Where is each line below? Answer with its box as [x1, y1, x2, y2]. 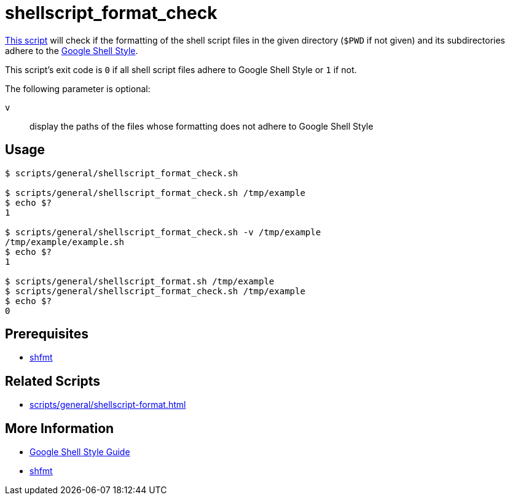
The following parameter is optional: [5, 83, 151, 94]
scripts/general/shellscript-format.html [29, 399, 186, 410]
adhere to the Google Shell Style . [5, 45, 138, 56]
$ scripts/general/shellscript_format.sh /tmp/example [5, 276, 275, 286]
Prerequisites [5, 326, 88, 342]
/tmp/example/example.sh [5, 236, 124, 247]
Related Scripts [5, 373, 101, 389]
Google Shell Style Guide [29, 447, 130, 458]
